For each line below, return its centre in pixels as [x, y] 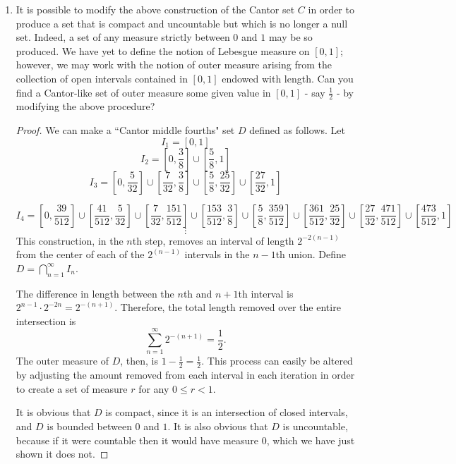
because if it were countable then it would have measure [137, 440]
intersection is [46, 320]
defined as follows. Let [297, 129]
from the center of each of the [80, 254]
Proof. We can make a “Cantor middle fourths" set [125, 129]
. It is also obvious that [218, 426]
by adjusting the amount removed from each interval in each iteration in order [185, 375]
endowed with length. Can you [288, 78]
